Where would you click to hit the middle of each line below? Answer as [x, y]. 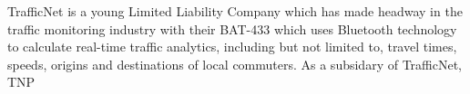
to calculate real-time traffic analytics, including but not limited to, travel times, [232, 47]
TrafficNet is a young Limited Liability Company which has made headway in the [235, 11]
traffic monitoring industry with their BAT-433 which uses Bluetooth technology [232, 28]
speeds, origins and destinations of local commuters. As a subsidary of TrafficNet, [235, 64]
